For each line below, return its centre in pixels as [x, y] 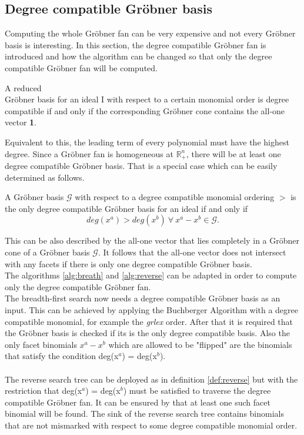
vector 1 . [21, 122]
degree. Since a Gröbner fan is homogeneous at [89, 153]
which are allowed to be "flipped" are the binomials [200, 344]
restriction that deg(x [44, 391]
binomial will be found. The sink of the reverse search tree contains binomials [144, 414]
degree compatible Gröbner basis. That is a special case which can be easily [141, 165]
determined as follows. [45, 177]
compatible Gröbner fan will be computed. [81, 67]
